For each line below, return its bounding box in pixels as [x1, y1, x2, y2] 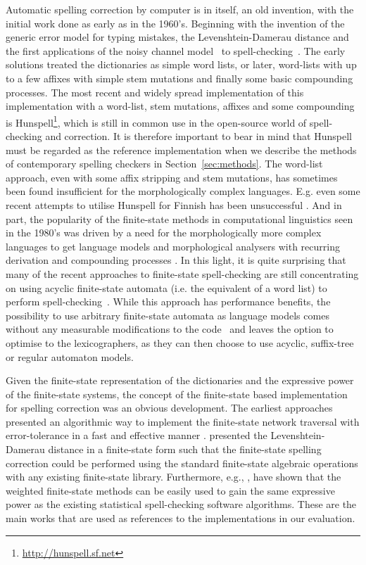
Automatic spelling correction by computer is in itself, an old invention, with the [6, 2, 354, 16]
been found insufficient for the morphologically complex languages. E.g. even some [6, 184, 360, 198]
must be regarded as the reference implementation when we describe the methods [6, 142, 357, 157]
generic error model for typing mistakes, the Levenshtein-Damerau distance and [6, 30, 349, 44]
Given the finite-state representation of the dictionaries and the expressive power [6, 373, 354, 388]
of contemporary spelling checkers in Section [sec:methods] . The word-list [6, 156, 323, 171]
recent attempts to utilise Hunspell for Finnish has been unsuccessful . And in [6, 197, 342, 212]
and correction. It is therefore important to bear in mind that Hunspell [45, 129, 352, 143]
